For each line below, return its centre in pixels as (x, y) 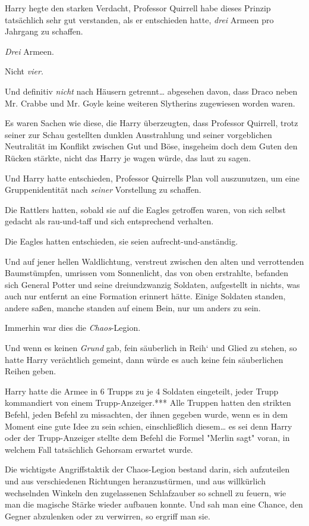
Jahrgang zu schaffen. (44, 31)
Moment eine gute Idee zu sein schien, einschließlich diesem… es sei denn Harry (149, 426)
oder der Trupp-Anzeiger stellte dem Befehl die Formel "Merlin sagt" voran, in (147, 438)
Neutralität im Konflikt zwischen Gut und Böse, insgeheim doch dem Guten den (151, 146)
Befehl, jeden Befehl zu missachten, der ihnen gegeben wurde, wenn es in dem (146, 414)
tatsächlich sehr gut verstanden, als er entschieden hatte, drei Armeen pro (139, 19)
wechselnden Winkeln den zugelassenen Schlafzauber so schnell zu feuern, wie (146, 492)
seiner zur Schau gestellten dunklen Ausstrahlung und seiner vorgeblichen (138, 134)
